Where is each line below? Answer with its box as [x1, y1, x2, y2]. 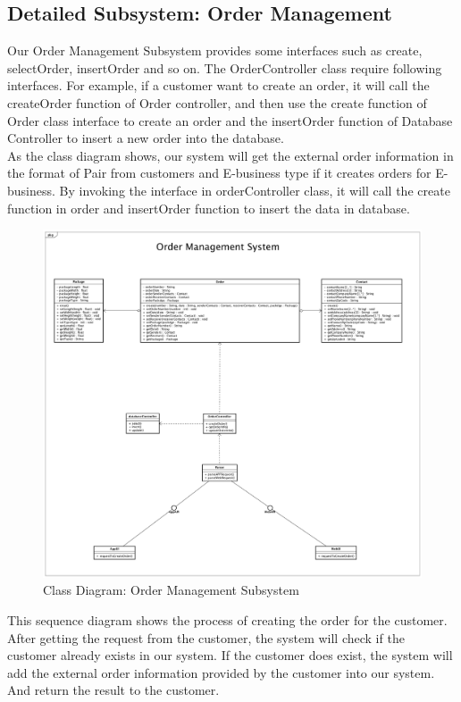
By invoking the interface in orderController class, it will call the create [59, 180, 450, 199]
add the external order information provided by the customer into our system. [7, 663, 435, 681]
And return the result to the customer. [7, 681, 220, 699]
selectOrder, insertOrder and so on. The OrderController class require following [7, 58, 442, 77]
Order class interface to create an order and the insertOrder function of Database [7, 111, 453, 130]
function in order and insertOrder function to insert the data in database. [7, 198, 410, 217]
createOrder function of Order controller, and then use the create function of [7, 93, 427, 112]
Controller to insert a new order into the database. [7, 129, 284, 147]
